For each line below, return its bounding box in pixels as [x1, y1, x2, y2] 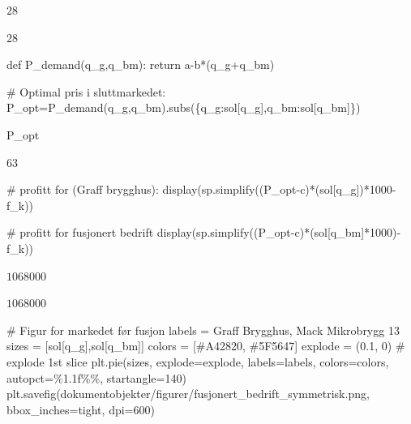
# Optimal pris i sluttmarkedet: [6, 83, 166, 100]
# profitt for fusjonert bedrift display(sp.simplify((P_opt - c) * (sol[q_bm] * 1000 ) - [6, 224, 401, 241]
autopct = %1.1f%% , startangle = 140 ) [6, 369, 186, 386]
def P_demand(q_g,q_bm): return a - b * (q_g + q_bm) [6, 56, 275, 73]
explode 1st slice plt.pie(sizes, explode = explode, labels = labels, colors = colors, [6, 353, 389, 370]
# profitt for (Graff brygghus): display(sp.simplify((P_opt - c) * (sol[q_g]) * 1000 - [6, 181, 396, 198]
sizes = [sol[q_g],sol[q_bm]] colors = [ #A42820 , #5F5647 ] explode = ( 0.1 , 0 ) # [6, 337, 405, 354]
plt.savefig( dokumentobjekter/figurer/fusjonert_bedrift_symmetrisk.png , [6, 385, 370, 402]
